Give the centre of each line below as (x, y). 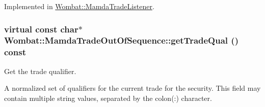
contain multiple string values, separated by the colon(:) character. (108, 98)
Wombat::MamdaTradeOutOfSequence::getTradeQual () (121, 40)
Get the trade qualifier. (40, 71)
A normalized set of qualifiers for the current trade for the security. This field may (132, 88)
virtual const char (41, 29)
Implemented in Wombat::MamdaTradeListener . (79, 6)
